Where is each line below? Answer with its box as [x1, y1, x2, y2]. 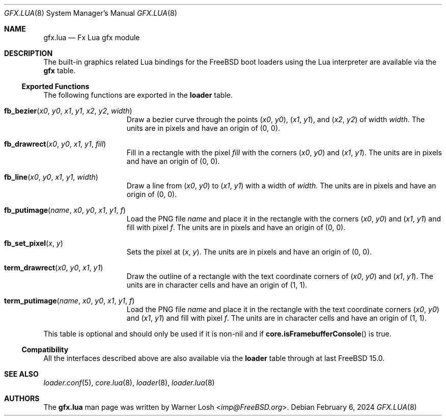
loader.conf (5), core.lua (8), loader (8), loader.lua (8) [43, 378, 215, 387]
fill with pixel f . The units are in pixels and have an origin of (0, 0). [126, 223, 346, 232]
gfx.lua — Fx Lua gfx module [43, 33, 140, 42]
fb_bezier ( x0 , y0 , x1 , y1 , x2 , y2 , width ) [4, 106, 132, 115]
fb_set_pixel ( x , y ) [4, 239, 63, 247]
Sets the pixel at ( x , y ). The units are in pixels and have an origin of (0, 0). [126, 247, 372, 256]
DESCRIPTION [4, 49, 53, 58]
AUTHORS [4, 394, 40, 403]
